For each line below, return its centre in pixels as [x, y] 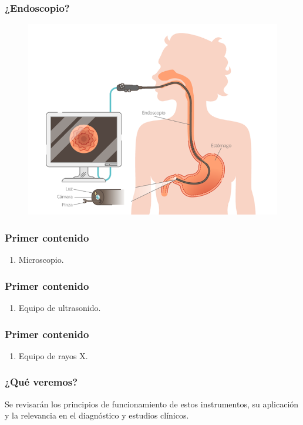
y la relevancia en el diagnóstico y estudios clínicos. [97, 415]
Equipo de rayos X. [53, 355]
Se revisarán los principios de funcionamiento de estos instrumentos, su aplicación [152, 404]
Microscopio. [41, 260]
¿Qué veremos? [41, 382]
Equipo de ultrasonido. [60, 308]
